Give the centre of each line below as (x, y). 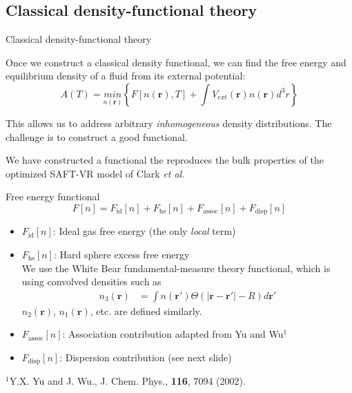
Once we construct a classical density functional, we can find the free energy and (176, 62)
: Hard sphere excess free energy (121, 254)
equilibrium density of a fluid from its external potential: (126, 76)
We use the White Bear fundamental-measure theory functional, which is (176, 268)
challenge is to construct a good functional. (97, 136)
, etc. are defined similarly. (146, 310)
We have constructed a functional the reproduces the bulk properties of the (165, 160)
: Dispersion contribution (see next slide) (146, 357)
